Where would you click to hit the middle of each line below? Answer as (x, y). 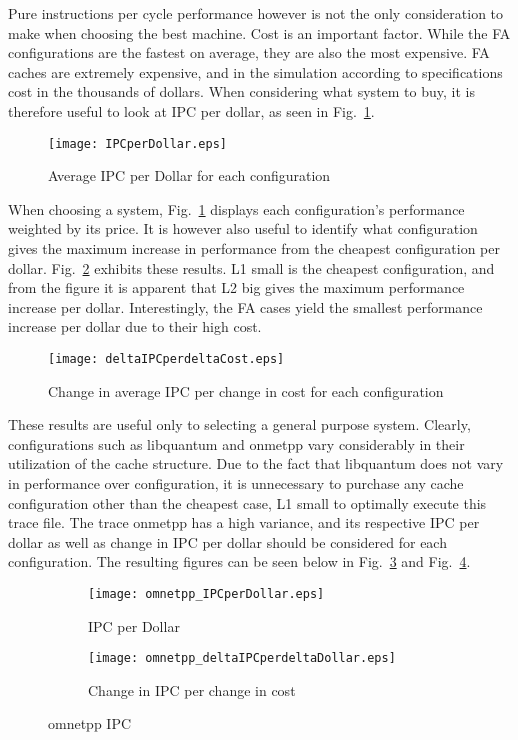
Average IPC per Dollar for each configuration (189, 175)
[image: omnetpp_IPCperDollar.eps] (206, 593)
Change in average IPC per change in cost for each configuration (246, 390)
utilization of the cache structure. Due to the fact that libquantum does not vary (256, 463)
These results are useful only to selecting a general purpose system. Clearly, (239, 424)
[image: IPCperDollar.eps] (137, 143)
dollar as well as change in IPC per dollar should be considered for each (227, 541)
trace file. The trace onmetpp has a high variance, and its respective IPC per (244, 522)
